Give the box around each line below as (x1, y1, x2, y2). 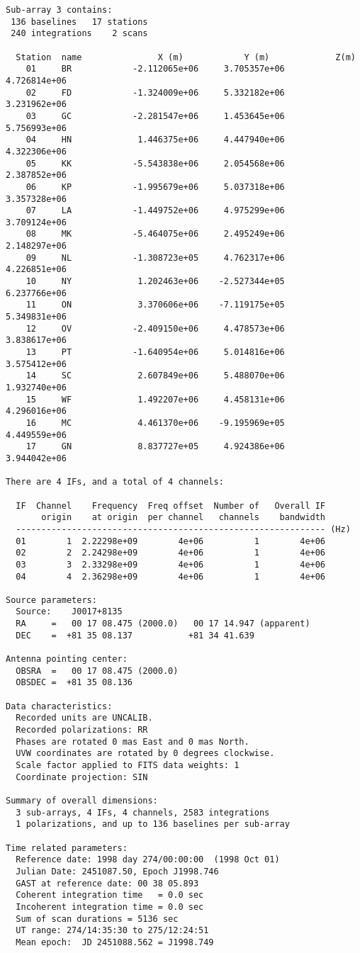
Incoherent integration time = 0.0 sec (16, 901, 204, 912)
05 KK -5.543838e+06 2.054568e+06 (26, 158, 285, 169)
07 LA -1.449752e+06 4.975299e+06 (26, 205, 285, 216)
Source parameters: (6, 594, 97, 605)
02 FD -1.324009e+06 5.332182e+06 (26, 87, 285, 98)
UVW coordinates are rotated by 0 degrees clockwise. (16, 748, 275, 759)
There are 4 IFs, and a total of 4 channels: (6, 477, 224, 487)
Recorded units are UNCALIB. (16, 713, 153, 723)
